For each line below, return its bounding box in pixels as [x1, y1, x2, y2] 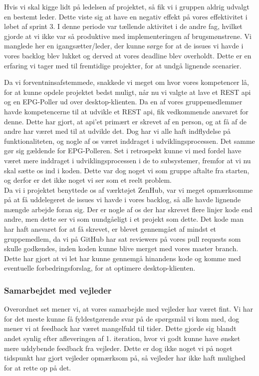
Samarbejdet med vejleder [4, 284, 112, 296]
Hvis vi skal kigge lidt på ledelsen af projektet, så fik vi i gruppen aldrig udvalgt [4, 1, 250, 11]
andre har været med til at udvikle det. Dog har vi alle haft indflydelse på [4, 126, 231, 136]
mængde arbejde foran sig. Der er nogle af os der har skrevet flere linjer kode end [4, 204, 253, 214]
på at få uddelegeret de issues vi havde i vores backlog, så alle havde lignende [4, 194, 241, 205]
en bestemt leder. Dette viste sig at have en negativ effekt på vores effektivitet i [4, 11, 248, 21]
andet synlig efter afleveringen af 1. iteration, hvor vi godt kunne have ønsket [4, 333, 241, 344]
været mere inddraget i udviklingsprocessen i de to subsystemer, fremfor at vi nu [4, 155, 251, 165]
